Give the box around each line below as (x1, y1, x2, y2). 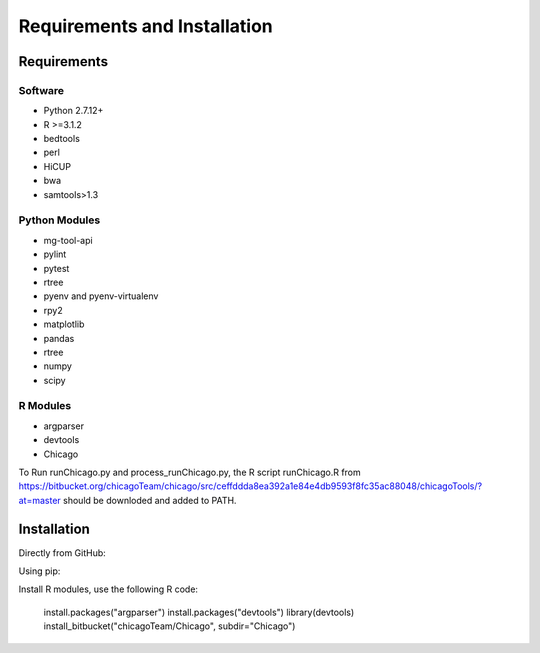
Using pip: (18, 565, 61, 577)
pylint (43, 248, 67, 260)
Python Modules (18, 213, 101, 227)
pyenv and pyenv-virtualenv (43, 290, 159, 302)
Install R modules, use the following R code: (18, 583, 199, 595)
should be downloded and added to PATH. (63, 494, 237, 506)
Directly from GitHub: (18, 546, 107, 559)
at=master (18, 494, 62, 506)
